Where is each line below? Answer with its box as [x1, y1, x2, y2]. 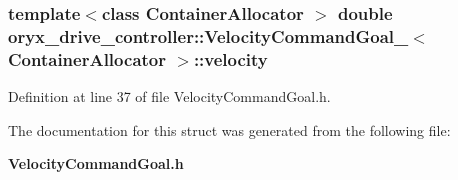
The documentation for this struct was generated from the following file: [8, 119, 451, 140]
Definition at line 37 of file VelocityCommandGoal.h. [8, 86, 331, 107]
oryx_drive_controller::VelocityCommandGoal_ [8, 23, 409, 48]
